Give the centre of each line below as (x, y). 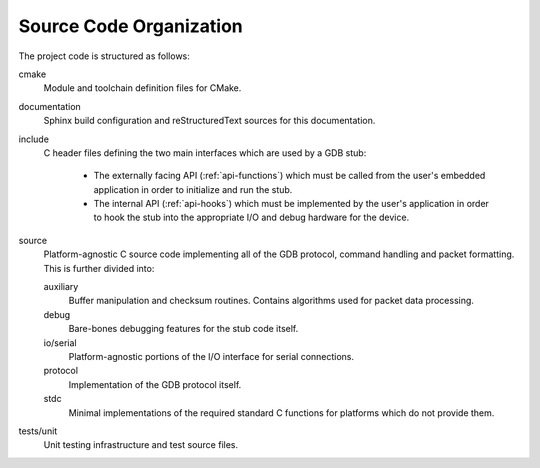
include (34, 139)
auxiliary (61, 287)
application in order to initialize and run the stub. (193, 189)
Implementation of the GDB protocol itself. (155, 384)
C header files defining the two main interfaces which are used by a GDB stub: (205, 152)
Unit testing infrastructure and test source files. (141, 445)
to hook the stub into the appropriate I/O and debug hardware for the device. (251, 217)
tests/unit (38, 431)
